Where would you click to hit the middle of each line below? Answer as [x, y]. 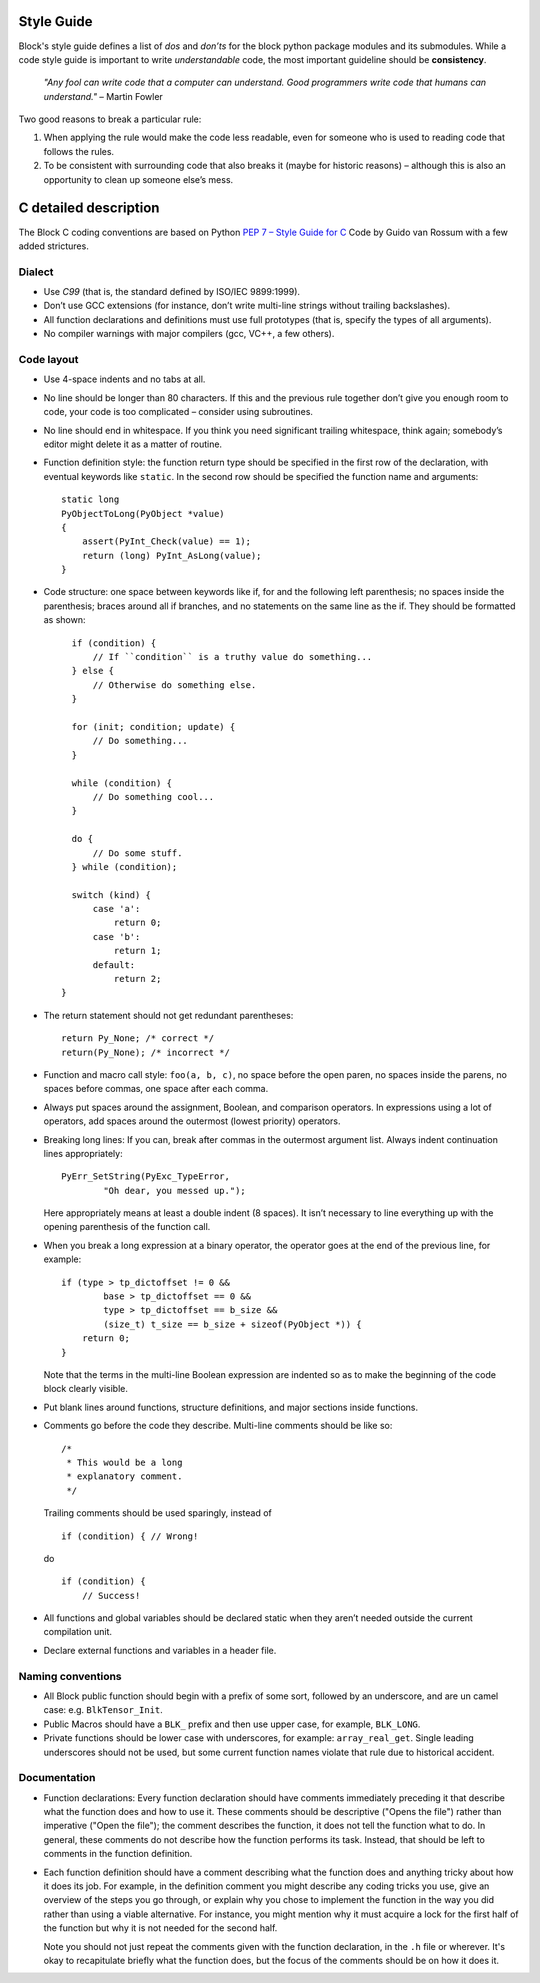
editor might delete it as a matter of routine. [133, 444]
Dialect [36, 272]
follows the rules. [79, 151]
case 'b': [116, 936]
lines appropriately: [83, 1153]
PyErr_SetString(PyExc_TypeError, [145, 1176]
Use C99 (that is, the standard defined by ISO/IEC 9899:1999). [171, 292]
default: [114, 964]
